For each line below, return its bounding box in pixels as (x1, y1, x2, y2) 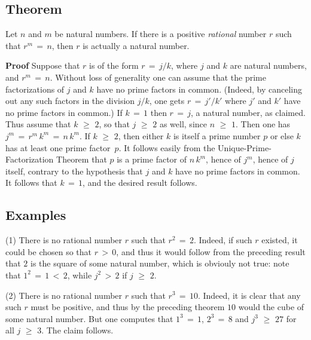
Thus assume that (5, 118, 71, 130)
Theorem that (56, 153, 107, 166)
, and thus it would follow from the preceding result (116, 245, 306, 258)
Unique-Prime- (218, 141, 272, 154)
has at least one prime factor (5, 141, 111, 154)
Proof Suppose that (5, 59, 80, 72)
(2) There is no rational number (5, 289, 123, 301)
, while (67, 268, 92, 281)
